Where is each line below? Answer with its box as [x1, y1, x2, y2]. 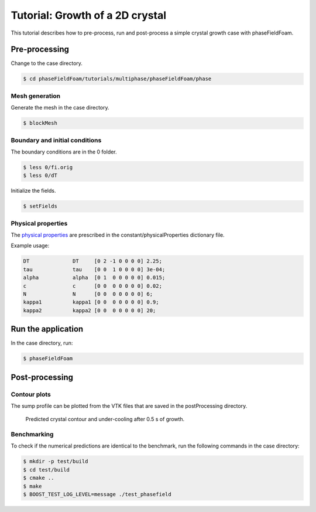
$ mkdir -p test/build [23, 458, 88, 465]
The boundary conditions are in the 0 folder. [11, 148, 117, 155]
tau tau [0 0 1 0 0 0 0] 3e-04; [23, 266, 166, 272]
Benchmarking [11, 431, 54, 439]
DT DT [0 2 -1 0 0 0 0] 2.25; [23, 258, 162, 265]
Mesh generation [11, 91, 61, 100]
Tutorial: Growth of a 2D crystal [11, 9, 167, 22]
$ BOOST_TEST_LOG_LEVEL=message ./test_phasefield [23, 491, 172, 497]
